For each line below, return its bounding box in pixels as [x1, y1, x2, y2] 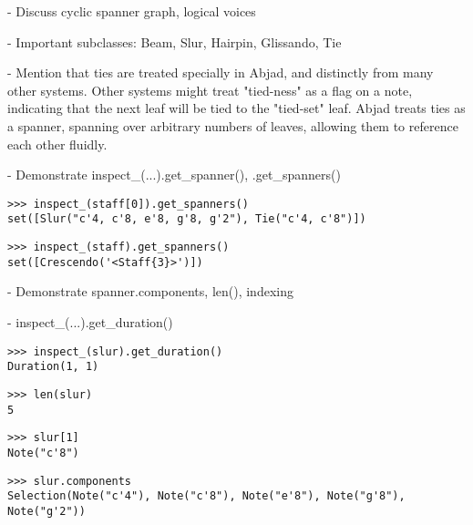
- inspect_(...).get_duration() [7, 312, 173, 331]
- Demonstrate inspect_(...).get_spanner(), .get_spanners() [7, 165, 341, 184]
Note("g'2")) [7, 504, 86, 518]
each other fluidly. [7, 134, 108, 153]
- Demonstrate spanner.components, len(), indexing [7, 282, 293, 301]
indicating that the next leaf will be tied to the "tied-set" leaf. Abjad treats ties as [7, 98, 466, 118]
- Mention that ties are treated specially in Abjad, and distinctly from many [7, 63, 434, 82]
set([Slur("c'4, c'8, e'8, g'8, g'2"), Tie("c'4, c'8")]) [7, 212, 366, 226]
